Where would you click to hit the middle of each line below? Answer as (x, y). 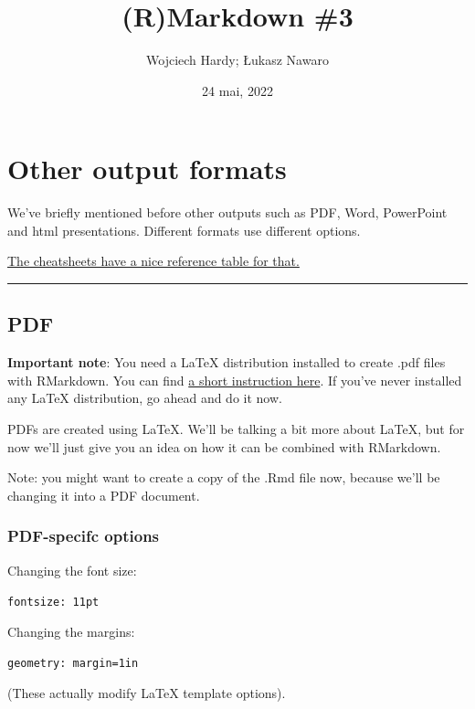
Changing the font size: (72, 570)
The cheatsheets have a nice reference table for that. (153, 261)
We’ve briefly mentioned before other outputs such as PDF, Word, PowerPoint (227, 212)
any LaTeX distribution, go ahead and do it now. (145, 398)
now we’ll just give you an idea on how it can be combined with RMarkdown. (224, 446)
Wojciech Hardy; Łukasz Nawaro (237, 60)
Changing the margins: (71, 631)
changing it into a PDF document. (104, 495)
